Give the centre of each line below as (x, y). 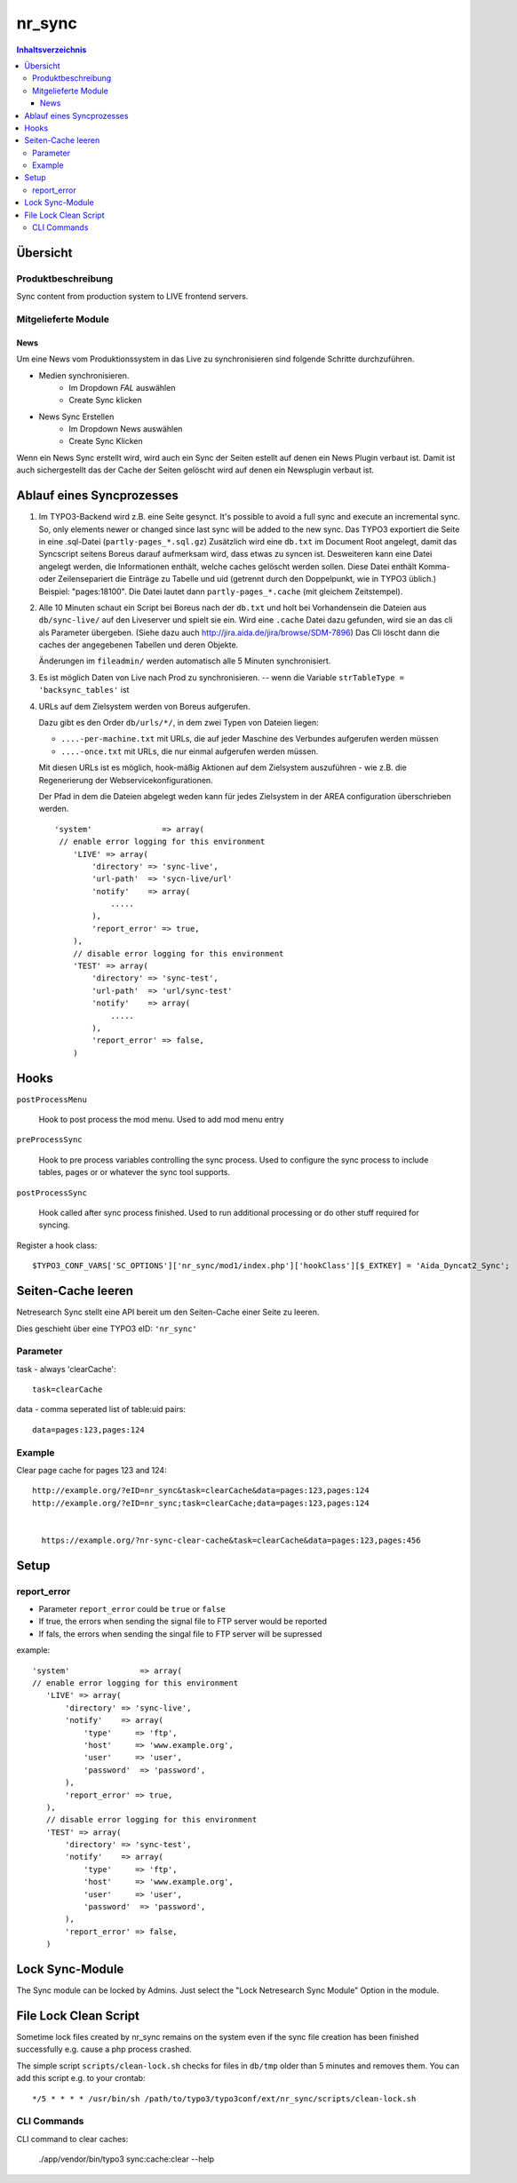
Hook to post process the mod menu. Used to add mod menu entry (161, 1120)
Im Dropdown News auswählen (126, 429)
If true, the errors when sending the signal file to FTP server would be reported (183, 1622)
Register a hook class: (57, 1245)
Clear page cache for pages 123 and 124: (92, 1470)
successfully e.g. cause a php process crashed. (104, 2049)
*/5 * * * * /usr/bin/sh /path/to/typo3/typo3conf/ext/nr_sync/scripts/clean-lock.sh (224, 2099)
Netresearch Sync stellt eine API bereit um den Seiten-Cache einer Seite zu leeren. (168, 1312)
